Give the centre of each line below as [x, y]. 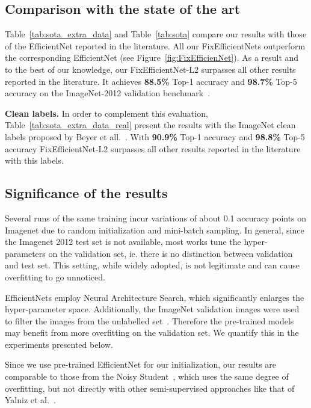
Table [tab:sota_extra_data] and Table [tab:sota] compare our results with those [156, 34]
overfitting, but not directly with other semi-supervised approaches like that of [150, 388]
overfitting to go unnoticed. [55, 277]
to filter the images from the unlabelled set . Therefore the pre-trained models [149, 320]
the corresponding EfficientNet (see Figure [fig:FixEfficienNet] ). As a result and [152, 57]
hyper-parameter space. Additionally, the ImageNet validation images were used [152, 309]
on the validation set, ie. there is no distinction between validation [171, 253]
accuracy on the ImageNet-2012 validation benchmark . [108, 93]
